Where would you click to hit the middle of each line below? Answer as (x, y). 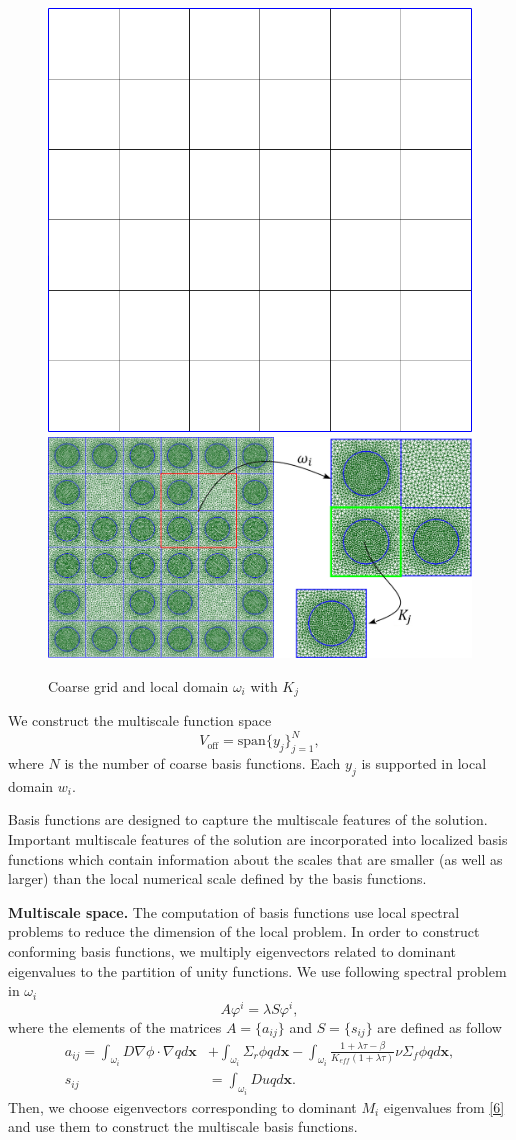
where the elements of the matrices (115, 1026)
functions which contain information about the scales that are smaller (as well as (255, 858)
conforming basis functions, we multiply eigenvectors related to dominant (232, 951)
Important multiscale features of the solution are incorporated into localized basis (258, 839)
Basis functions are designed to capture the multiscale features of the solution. (248, 819)
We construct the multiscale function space (140, 720)
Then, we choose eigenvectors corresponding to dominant (182, 1106)
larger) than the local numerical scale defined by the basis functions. (217, 878)
